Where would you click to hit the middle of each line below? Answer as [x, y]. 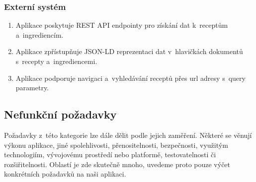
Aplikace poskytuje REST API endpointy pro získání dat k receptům [122, 25]
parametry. [32, 88]
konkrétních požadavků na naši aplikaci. [65, 174]
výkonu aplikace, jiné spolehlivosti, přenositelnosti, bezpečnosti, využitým [116, 145]
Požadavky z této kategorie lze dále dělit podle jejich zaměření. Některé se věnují [128, 135]
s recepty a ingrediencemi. [56, 61]
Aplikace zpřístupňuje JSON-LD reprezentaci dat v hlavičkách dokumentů [129, 51]
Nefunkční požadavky [60, 114]
